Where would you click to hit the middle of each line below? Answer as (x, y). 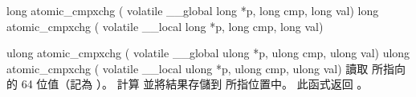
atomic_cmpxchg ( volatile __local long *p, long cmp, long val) (165, 26)
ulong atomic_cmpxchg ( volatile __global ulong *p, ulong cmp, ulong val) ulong (208, 53)
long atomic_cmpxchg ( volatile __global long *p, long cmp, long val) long (193, 10)
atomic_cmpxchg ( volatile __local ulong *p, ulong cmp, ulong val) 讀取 (188, 68)
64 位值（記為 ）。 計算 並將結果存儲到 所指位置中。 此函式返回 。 (195, 84)
